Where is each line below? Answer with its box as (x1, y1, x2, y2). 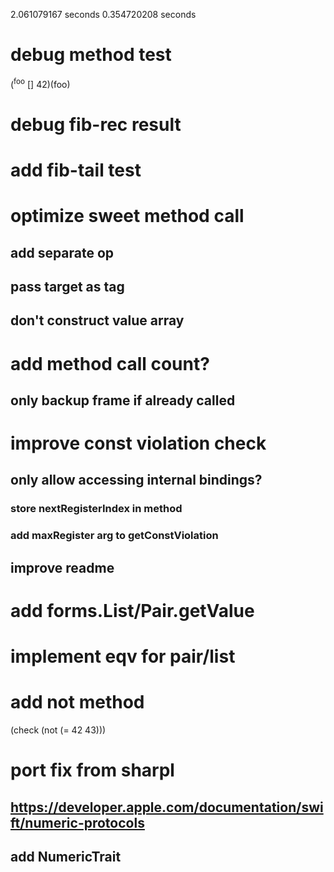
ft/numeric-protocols (10, 814, 145, 831)
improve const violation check (10, 432, 267, 455)
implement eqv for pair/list (10, 645, 236, 668)
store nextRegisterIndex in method (10, 502, 183, 516)
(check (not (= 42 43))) (10, 724, 107, 736)
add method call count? (10, 352, 210, 375)
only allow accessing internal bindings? (10, 472, 263, 489)
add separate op (10, 244, 115, 261)
